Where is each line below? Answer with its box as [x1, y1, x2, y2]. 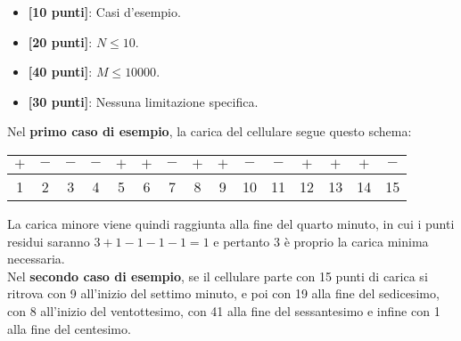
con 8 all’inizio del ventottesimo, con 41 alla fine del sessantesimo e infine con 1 [7, 301, 440, 320]
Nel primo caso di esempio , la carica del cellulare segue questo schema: [7, 122, 412, 141]
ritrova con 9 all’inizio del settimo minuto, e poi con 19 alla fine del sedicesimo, [7, 284, 440, 303]
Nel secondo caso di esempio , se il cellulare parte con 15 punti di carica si [7, 266, 428, 285]
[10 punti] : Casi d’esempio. [28, 3, 181, 20]
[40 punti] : [28, 62, 93, 81]
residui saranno [7, 231, 90, 250]
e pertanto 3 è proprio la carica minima [213, 231, 429, 250]
